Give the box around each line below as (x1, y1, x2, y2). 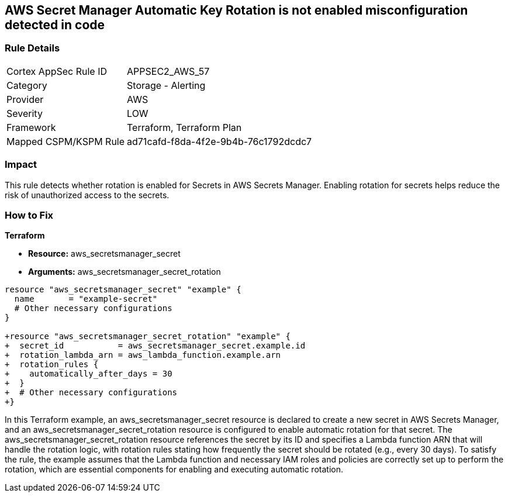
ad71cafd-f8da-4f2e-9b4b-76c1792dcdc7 (127, 135, 312, 147)
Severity (6, 107, 43, 119)
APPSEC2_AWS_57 (127, 65, 210, 77)
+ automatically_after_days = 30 (5, 369, 172, 379)
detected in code (5, 18, 105, 32)
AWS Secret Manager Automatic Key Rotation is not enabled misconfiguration (5, 3, 468, 18)
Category (6, 79, 47, 91)
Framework (6, 121, 56, 133)
